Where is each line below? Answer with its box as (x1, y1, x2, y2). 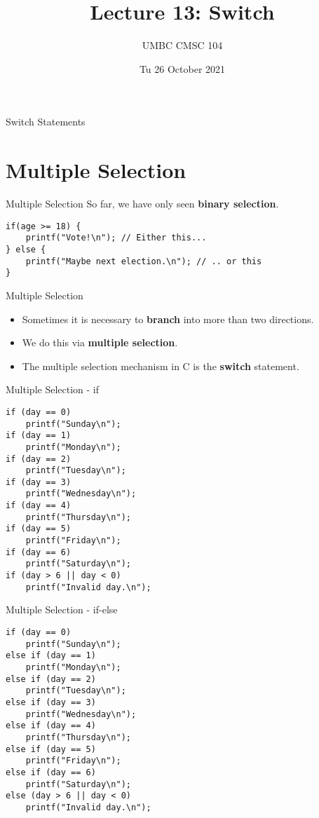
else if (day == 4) (6, 721, 96, 731)
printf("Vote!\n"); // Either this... (25, 233, 207, 243)
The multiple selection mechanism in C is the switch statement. (22, 358, 299, 373)
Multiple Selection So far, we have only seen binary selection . (6, 196, 279, 211)
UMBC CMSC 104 (142, 38, 223, 53)
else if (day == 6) (6, 767, 96, 777)
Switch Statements (6, 114, 86, 129)
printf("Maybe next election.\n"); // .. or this (25, 256, 262, 266)
